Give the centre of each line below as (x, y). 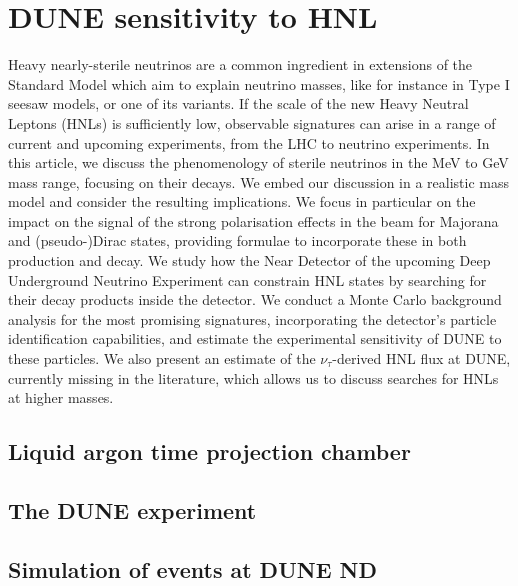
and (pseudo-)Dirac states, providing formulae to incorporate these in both (237, 240)
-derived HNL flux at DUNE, (421, 358)
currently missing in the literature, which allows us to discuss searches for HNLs (253, 377)
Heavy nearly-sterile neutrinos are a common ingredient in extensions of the (240, 64)
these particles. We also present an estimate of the (162, 358)
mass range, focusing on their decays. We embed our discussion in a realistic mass (258, 181)
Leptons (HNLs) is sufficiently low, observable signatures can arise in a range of (252, 122)
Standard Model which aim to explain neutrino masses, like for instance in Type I (259, 83)
